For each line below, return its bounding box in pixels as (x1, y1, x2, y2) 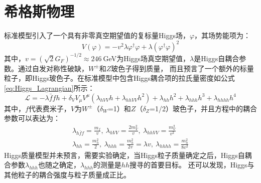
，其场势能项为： (194, 30, 251, 41)
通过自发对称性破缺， (18, 63, 88, 73)
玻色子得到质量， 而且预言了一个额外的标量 (111, 63, 254, 73)
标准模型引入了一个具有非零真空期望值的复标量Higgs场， (4, 30, 190, 41)
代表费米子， (28, 103, 71, 113)
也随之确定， (38, 159, 80, 170)
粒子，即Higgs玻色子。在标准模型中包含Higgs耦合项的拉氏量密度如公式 (4, 73, 235, 83)
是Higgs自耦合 (194, 53, 239, 63)
